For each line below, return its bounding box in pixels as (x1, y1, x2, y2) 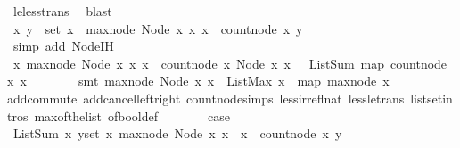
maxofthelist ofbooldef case (34, 106, 230, 125)
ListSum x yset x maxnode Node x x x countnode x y (12, 124, 342, 143)
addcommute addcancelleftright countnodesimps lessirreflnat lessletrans (7, 88, 405, 107)
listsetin (410, 88, 453, 107)
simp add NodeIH (12, 37, 114, 55)
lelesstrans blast (12, 2, 112, 20)
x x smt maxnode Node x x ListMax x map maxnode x (7, 71, 390, 90)
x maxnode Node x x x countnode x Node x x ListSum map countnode (12, 53, 448, 72)
